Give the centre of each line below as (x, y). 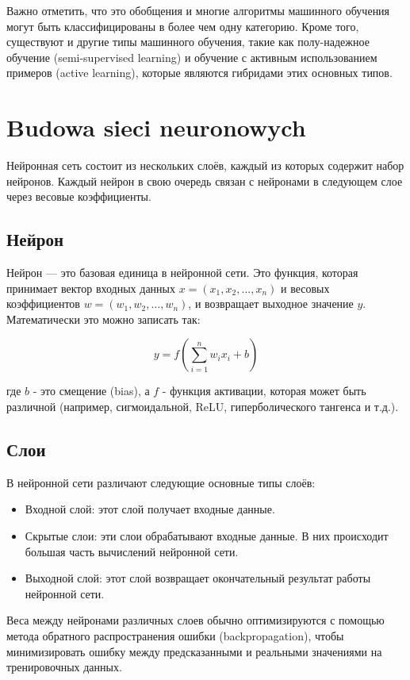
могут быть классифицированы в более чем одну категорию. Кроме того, (183, 26)
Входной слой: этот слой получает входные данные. (150, 509)
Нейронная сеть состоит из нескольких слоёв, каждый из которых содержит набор (205, 165)
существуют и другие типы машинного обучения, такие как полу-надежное (188, 42)
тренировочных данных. (64, 667)
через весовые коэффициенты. (79, 196)
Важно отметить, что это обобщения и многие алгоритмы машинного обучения (198, 10)
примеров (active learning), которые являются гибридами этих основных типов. (199, 73)
